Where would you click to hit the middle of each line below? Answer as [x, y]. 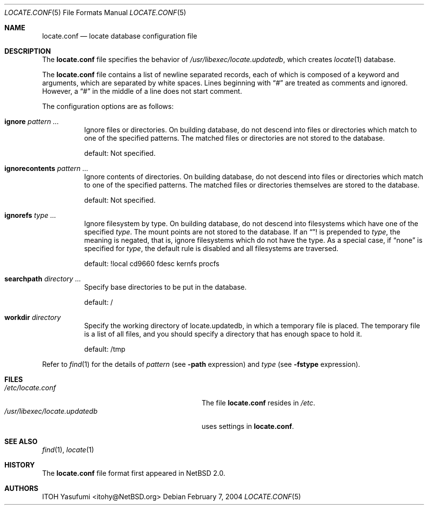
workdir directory [33, 317]
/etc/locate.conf [30, 388]
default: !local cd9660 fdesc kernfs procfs [152, 264]
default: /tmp [105, 349]
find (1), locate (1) [68, 450]
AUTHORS [21, 488]
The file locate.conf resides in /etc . [258, 403]
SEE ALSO [21, 441]
